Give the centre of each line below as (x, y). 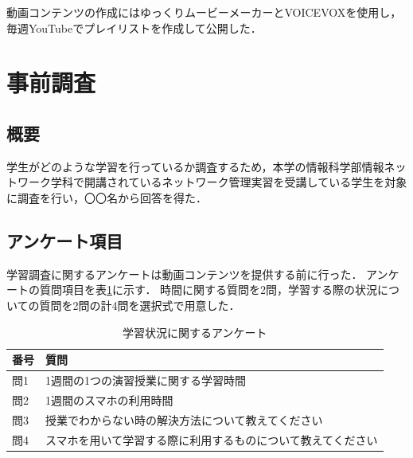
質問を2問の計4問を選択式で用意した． (140, 305)
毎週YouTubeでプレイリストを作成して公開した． (134, 27)
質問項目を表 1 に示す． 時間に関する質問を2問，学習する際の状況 (208, 290)
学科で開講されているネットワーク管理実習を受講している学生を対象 (229, 182)
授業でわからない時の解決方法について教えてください (184, 419)
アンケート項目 (65, 240)
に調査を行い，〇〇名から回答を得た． (107, 197)
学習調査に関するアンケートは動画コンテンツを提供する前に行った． (185, 274)
